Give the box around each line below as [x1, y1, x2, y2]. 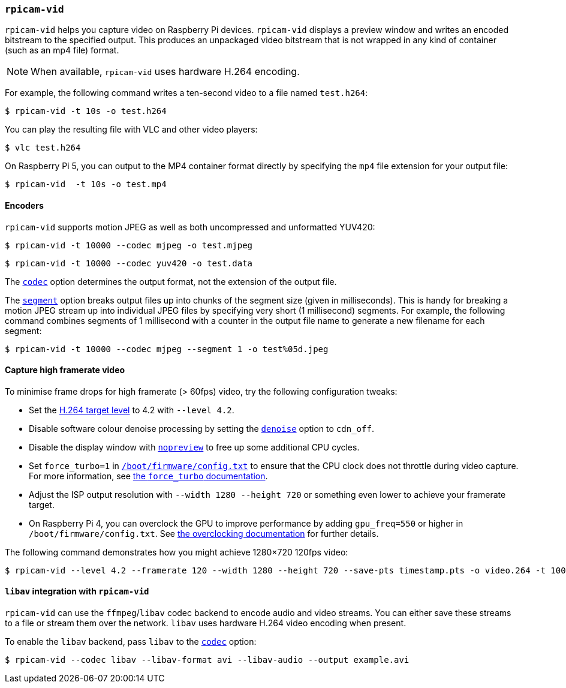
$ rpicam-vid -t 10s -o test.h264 [5, 106, 167, 116]
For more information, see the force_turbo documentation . [29, 470, 268, 481]
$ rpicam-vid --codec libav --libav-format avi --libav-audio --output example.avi [5, 655, 410, 665]
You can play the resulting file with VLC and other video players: [5, 124, 258, 135]
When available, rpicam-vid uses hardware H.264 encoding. [31, 65, 300, 78]
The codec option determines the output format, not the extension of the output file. [5, 276, 337, 287]
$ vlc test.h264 [5, 143, 81, 153]
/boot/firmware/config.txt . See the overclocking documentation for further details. [29, 528, 379, 539]
